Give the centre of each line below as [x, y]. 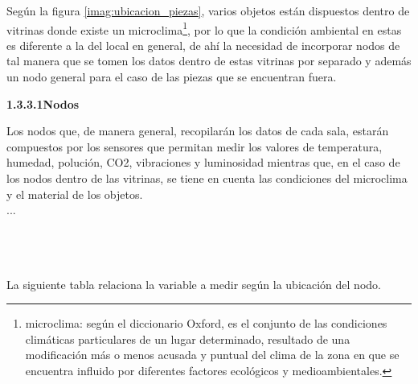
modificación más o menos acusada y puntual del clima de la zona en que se [212, 355]
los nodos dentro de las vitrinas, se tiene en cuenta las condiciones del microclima [207, 178]
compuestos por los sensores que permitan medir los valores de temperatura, [195, 146]
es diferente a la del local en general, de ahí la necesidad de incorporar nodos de [203, 45]
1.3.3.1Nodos [43, 103]
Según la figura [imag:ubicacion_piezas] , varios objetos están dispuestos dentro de [208, 10]
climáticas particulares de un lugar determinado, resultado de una [188, 339]
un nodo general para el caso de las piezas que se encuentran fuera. [172, 77]
